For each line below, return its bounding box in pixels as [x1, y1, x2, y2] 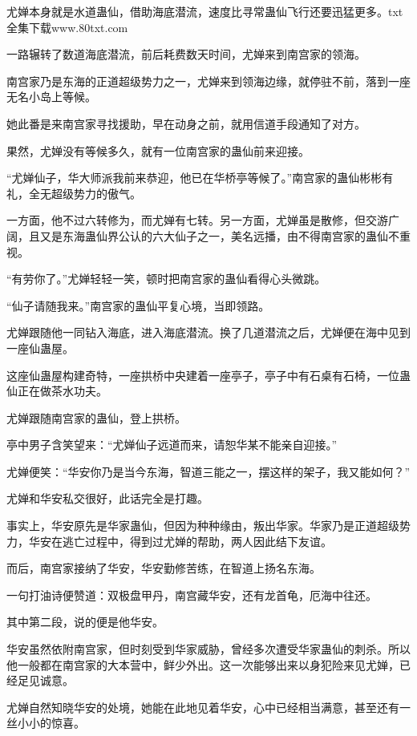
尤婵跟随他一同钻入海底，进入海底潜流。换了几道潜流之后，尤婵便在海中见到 [6, 324, 411, 341]
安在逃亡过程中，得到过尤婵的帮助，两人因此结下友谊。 [39, 532, 332, 549]
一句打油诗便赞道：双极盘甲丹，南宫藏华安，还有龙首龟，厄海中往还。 [6, 586, 377, 603]
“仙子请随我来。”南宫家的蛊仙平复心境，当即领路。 [6, 297, 270, 313]
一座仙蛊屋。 [6, 339, 74, 356]
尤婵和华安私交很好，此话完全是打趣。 [6, 490, 208, 507]
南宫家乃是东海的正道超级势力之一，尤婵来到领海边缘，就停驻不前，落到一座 [6, 72, 411, 89]
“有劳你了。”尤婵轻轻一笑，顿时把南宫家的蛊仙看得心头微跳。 [6, 270, 326, 287]
